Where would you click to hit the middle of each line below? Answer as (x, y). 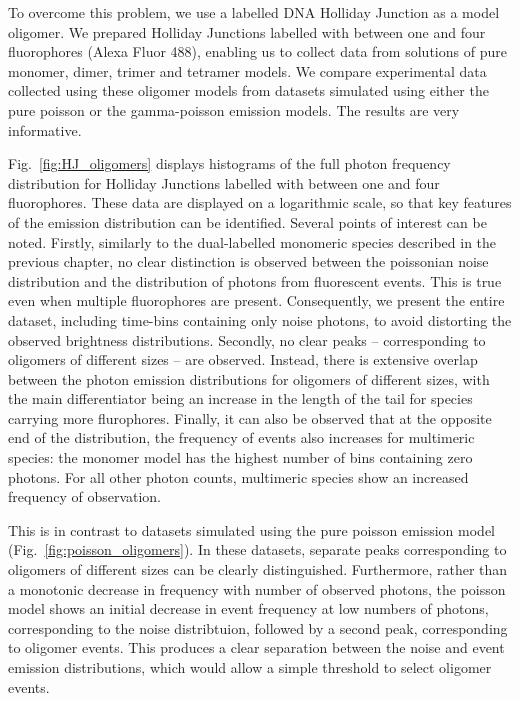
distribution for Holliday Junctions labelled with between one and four (224, 182)
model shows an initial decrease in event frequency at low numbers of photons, (248, 608)
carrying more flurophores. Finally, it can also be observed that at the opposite (250, 417)
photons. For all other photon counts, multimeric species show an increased (238, 476)
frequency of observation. (85, 496)
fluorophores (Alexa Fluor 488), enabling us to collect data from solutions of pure (257, 51)
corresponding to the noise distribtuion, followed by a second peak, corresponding (258, 627)
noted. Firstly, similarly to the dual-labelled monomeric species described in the (252, 241)
